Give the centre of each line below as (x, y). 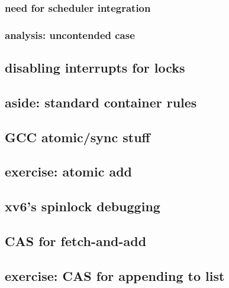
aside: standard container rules (101, 102)
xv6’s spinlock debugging (83, 206)
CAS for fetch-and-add (76, 240)
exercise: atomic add (68, 171)
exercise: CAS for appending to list (115, 275)
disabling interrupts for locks (95, 68)
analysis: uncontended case (70, 35)
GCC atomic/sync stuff (78, 137)
